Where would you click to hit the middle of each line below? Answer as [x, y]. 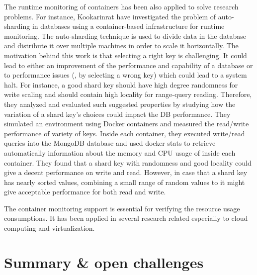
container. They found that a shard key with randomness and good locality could [128, 162]
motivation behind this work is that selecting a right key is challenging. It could [126, 55]
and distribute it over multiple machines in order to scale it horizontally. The [121, 46]
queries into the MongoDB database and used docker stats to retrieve [110, 143]
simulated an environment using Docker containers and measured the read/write [127, 124]
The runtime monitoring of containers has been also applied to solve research [121, 6]
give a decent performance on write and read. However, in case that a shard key [126, 172]
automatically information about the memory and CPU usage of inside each [120, 152]
